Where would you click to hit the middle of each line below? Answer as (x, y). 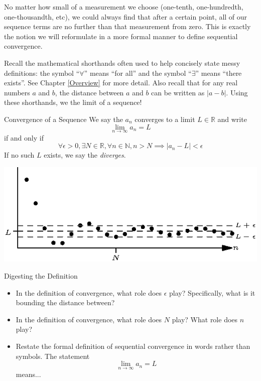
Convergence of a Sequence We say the (63, 119)
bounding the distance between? (65, 302)
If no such (19, 155)
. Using (237, 92)
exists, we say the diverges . (85, 155)
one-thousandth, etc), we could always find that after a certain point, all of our (126, 16)
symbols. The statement (53, 356)
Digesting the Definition (41, 276)
